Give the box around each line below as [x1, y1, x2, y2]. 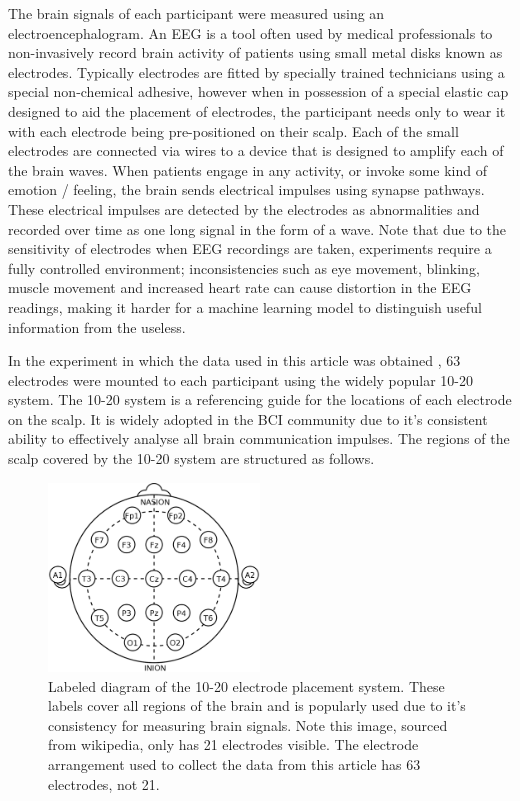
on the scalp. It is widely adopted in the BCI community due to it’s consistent [8, 408, 488, 429]
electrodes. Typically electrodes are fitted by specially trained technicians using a [8, 61, 505, 82]
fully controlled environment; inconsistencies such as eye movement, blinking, [8, 257, 480, 278]
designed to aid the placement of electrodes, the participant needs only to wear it [8, 100, 506, 121]
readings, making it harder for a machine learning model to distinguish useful [8, 296, 482, 317]
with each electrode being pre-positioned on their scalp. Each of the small [8, 120, 459, 141]
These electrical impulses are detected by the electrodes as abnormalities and [8, 198, 480, 219]
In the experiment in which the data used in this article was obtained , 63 [8, 350, 461, 371]
